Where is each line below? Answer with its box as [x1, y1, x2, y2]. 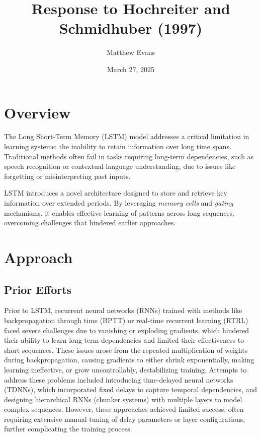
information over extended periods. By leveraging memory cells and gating [4, 198, 233, 208]
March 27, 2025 [107, 64, 155, 74]
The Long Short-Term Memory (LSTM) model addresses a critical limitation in [4, 131, 249, 142]
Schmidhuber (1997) [59, 18, 203, 38]
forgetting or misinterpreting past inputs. [4, 170, 131, 181]
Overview [4, 102, 71, 122]
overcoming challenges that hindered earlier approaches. [4, 217, 176, 228]
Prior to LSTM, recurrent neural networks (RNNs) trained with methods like [4, 305, 242, 316]
